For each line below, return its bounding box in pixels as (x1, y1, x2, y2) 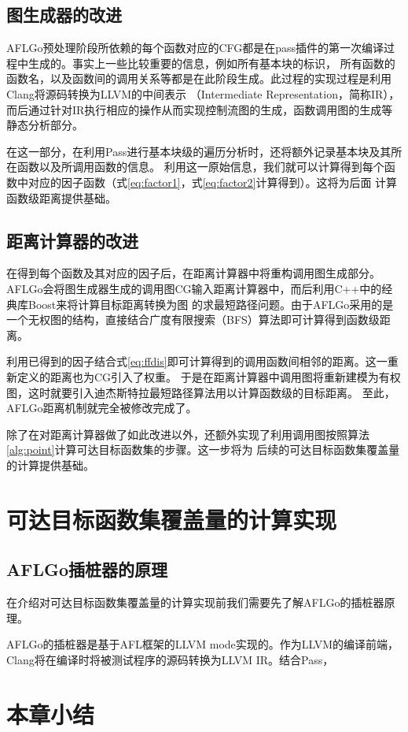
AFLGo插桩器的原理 (6, 557, 168, 582)
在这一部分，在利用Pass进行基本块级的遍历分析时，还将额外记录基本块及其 (6, 143, 391, 159)
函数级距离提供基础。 (6, 189, 116, 206)
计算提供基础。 (17, 456, 94, 473)
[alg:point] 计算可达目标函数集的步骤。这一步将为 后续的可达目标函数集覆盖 (6, 441, 389, 458)
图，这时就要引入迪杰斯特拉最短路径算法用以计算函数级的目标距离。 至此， (6, 384, 395, 400)
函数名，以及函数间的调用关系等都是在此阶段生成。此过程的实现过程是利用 (6, 70, 391, 87)
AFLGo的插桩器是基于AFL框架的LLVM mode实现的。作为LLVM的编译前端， (6, 636, 399, 652)
